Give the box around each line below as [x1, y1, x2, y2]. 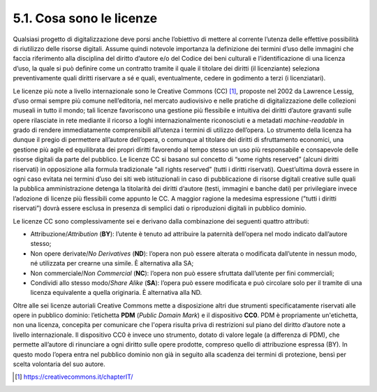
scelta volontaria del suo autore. [13, 360, 106, 368]
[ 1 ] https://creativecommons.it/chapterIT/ [15, 372, 133, 381]
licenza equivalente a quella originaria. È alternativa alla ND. [30, 289, 202, 297]
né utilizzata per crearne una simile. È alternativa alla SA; [30, 259, 194, 268]
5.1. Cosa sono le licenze [13, 10, 158, 26]
